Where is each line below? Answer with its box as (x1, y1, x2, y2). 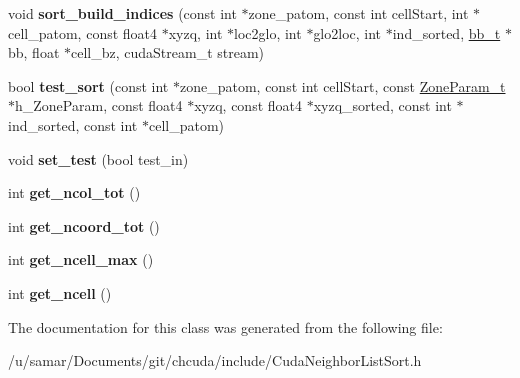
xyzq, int (168, 22, 223, 43)
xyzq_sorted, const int (313, 95, 452, 116)
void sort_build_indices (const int (8, 3, 237, 23)
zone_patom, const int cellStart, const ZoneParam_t (179, 75, 506, 96)
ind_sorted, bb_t (392, 22, 501, 43)
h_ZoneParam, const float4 (15, 95, 183, 116)
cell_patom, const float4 (8, 22, 158, 43)
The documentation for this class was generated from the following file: (8, 316, 443, 337)
